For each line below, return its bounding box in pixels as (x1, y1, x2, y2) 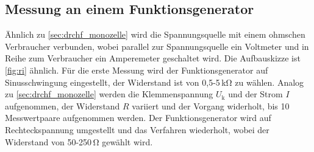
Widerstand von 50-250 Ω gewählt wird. (5, 135, 153, 148)
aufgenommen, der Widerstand (5, 99, 120, 112)
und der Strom (228, 88, 283, 100)
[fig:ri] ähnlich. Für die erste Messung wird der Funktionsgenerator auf (5, 63, 268, 76)
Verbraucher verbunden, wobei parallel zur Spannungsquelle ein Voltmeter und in (5, 40, 309, 52)
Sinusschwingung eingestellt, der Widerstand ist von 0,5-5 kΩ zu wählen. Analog (5, 75, 304, 88)
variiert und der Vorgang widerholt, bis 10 (132, 99, 290, 112)
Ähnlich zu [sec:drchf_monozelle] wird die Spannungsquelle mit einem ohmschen (5, 28, 305, 41)
